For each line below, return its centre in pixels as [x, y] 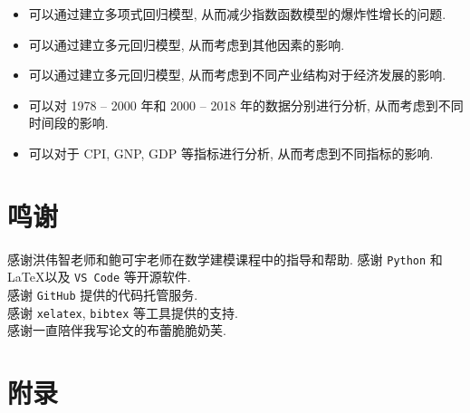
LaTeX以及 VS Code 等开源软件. [99, 277]
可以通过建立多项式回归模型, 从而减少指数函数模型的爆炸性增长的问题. [237, 14]
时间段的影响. [68, 123]
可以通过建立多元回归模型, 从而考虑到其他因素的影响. [187, 44]
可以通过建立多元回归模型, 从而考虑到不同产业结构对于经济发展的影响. [237, 75]
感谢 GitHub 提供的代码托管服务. [103, 294]
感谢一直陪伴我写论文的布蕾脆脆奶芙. [117, 330]
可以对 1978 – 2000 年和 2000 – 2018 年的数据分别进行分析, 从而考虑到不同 [246, 105]
